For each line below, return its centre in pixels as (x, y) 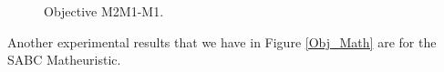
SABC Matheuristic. (64, 60)
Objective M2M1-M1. (104, 11)
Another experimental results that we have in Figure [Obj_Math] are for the (222, 41)
